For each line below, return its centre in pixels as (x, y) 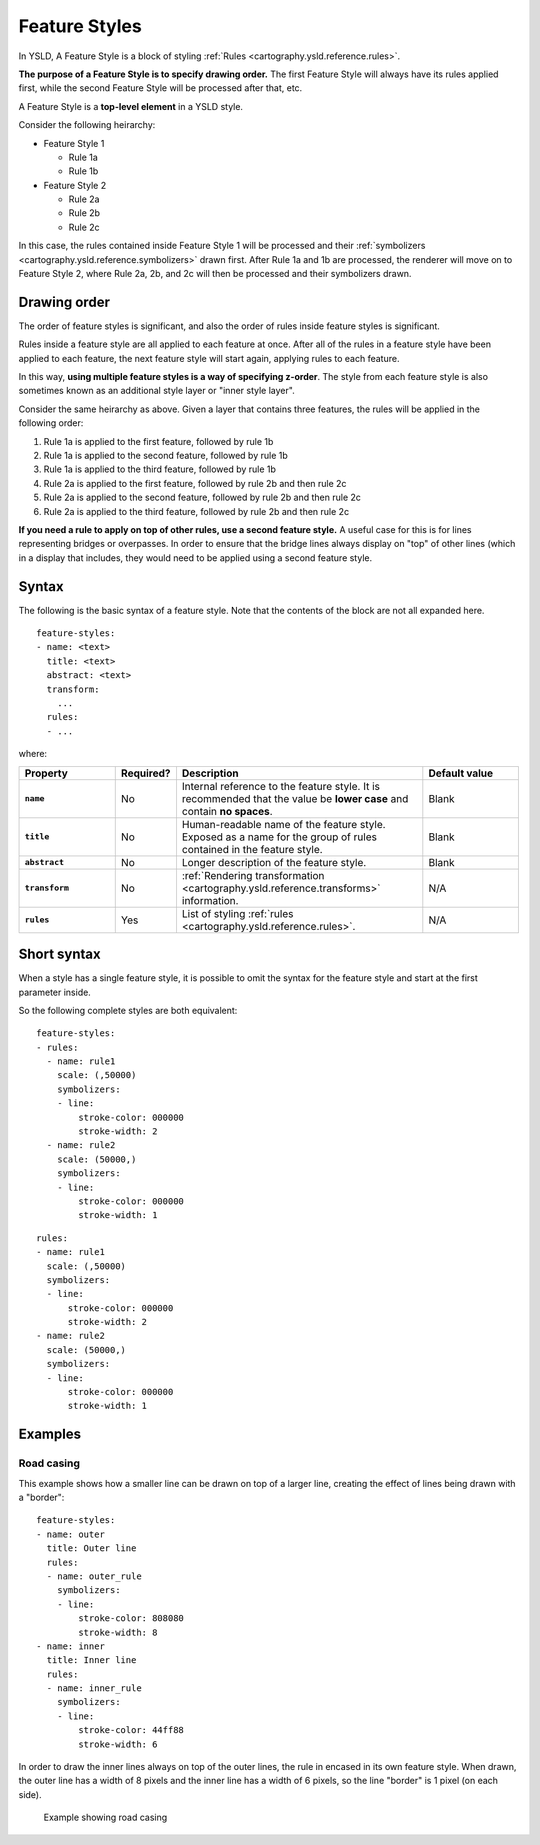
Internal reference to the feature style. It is (280, 786)
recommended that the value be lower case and (295, 798)
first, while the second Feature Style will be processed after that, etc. (160, 88)
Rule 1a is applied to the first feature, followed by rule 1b (158, 441)
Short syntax (59, 954)
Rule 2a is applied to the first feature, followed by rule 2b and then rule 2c (195, 483)
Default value (461, 773)
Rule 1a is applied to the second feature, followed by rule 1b (166, 456)
